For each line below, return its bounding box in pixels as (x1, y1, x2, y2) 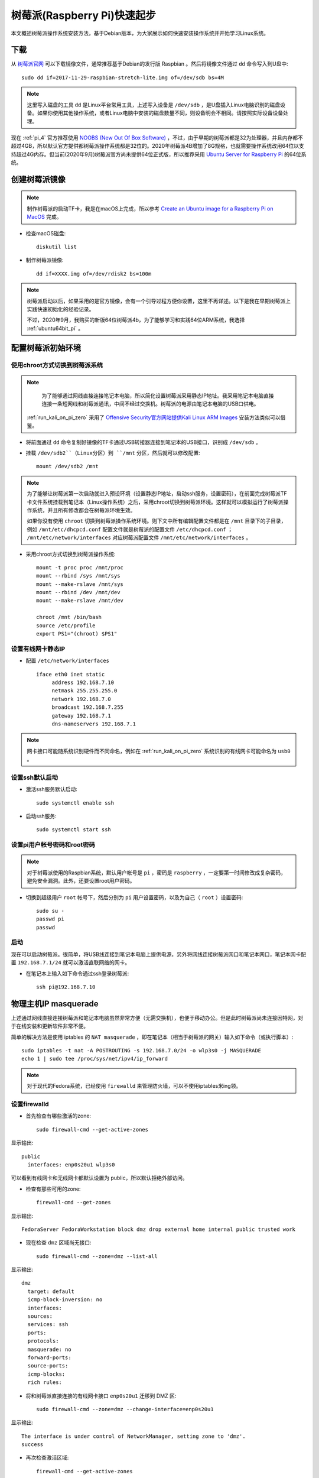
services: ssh (27, 1321, 69, 1328)
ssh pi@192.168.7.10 (36, 983, 96, 990)
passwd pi (36, 916, 64, 922)
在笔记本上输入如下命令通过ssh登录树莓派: (25, 970, 129, 977)
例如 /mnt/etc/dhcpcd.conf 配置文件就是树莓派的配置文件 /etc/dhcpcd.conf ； (27, 526, 233, 533)
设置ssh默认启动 (11, 773, 58, 782)
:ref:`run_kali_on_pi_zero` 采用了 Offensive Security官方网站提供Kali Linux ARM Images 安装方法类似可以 (27, 414, 281, 421)
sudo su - (36, 907, 64, 914)
